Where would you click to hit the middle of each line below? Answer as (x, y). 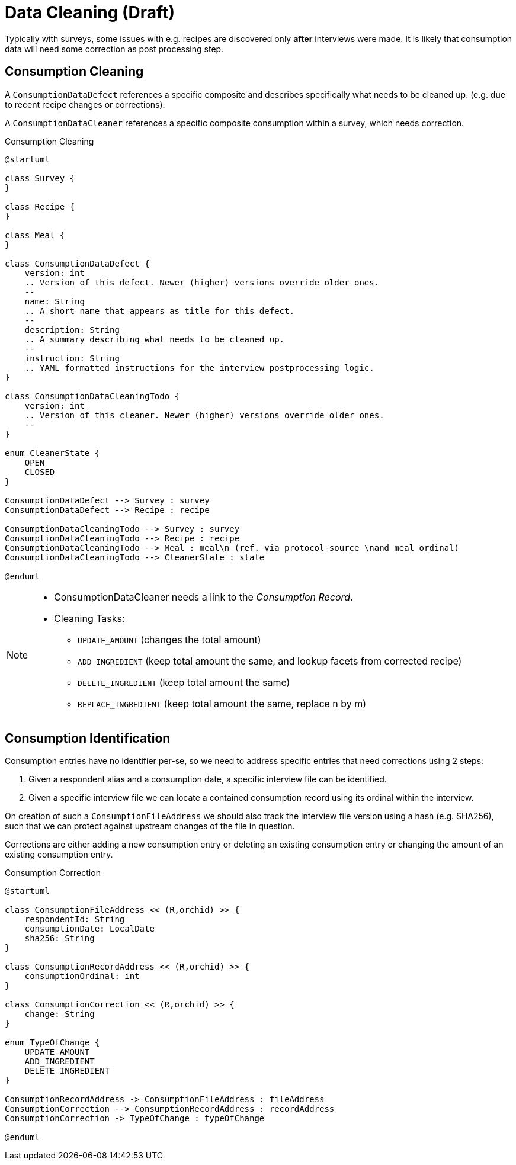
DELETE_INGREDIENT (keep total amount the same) (184, 682)
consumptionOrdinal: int (82, 976)
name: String (55, 301)
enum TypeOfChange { (52, 1043)
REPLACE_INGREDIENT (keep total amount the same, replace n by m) (222, 703)
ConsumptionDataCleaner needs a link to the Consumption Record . (203, 597)
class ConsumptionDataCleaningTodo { (92, 396)
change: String (60, 1014)
